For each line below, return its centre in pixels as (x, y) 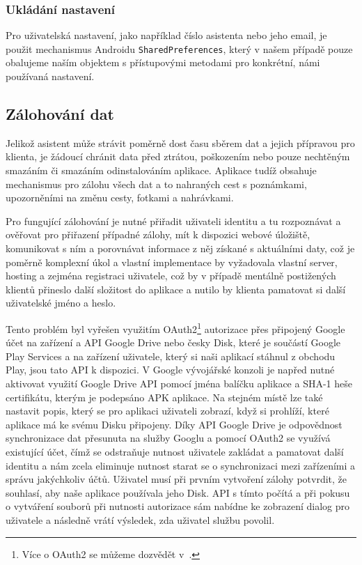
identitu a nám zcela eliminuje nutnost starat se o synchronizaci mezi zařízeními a (181, 465)
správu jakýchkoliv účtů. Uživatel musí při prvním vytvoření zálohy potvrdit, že (176, 479)
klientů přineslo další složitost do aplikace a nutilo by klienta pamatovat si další (176, 289)
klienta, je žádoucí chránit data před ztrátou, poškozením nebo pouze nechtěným (178, 156)
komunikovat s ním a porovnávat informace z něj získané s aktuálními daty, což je (180, 248)
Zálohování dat (60, 114)
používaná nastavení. (50, 76)
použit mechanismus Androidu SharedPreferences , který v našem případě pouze (179, 48)
